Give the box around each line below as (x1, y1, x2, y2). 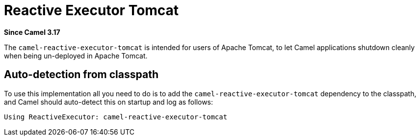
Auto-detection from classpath (4, 68, 158, 81)
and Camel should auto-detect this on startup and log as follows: (4, 97, 213, 106)
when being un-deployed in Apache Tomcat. (4, 51, 148, 60)
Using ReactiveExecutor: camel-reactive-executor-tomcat (4, 112, 228, 121)
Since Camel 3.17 (4, 28, 60, 36)
